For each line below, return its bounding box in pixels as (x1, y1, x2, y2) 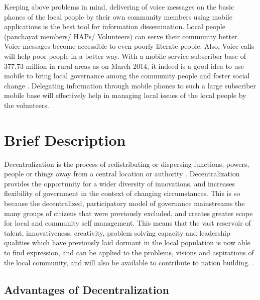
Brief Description (4, 129, 126, 150)
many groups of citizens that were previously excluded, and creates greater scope (4, 208, 253, 218)
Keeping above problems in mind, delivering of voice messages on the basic (4, 2, 234, 12)
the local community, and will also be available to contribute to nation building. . (4, 257, 254, 267)
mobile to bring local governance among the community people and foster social (4, 70, 250, 81)
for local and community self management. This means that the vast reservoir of (4, 218, 251, 228)
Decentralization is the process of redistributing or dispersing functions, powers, (4, 158, 249, 169)
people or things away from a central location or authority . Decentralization (4, 168, 240, 179)
